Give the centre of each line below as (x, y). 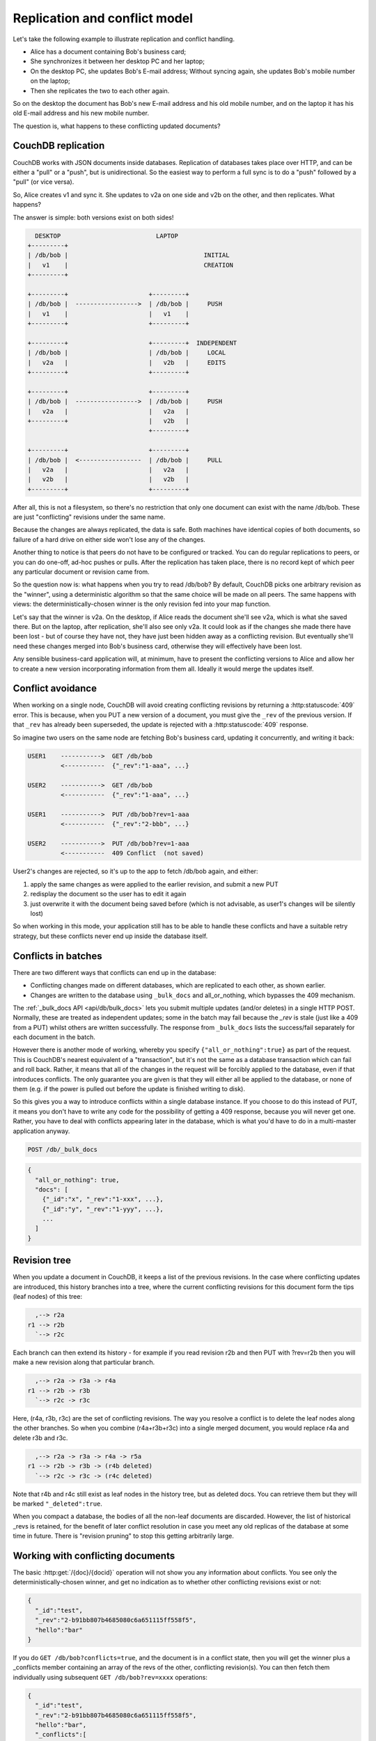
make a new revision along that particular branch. (84, 1362)
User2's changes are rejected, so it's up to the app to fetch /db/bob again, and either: (135, 871)
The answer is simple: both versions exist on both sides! (93, 217)
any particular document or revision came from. (81, 572)
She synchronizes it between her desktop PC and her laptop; (118, 61)
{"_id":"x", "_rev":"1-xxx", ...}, (103, 1199)
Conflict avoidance (55, 688)
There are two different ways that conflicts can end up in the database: (115, 972)
